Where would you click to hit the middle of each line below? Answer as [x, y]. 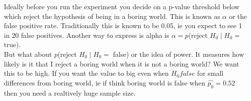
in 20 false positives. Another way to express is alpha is [87, 35]
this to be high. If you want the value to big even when [86, 73]
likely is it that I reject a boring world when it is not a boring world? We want [122, 63]
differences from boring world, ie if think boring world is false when [105, 82]
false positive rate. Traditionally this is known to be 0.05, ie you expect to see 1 [123, 25]
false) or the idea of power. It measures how [178, 54]
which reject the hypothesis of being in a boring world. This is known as [112, 16]
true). [12, 44]
